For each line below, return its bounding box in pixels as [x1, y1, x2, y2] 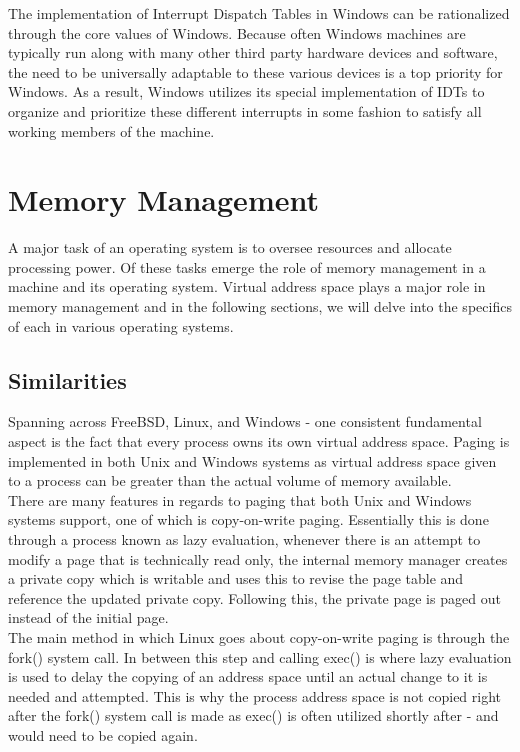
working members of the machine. [8, 120, 215, 141]
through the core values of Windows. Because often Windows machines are [8, 22, 466, 43]
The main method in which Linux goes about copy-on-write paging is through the [8, 626, 510, 647]
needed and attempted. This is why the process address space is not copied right [8, 685, 502, 706]
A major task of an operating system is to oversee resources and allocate [8, 237, 452, 258]
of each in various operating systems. [8, 315, 234, 336]
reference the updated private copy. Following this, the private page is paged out [8, 587, 501, 608]
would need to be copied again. [8, 724, 198, 745]
